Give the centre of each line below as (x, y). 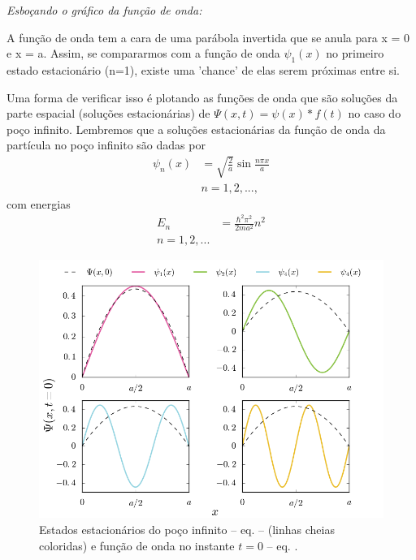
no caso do (375, 113)
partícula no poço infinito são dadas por (106, 145)
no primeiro (355, 53)
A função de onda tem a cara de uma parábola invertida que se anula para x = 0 (208, 37)
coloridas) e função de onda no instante (137, 545)
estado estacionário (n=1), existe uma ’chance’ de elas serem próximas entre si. (204, 69)
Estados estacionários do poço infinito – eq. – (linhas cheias (187, 530)
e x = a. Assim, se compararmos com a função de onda (143, 53)
